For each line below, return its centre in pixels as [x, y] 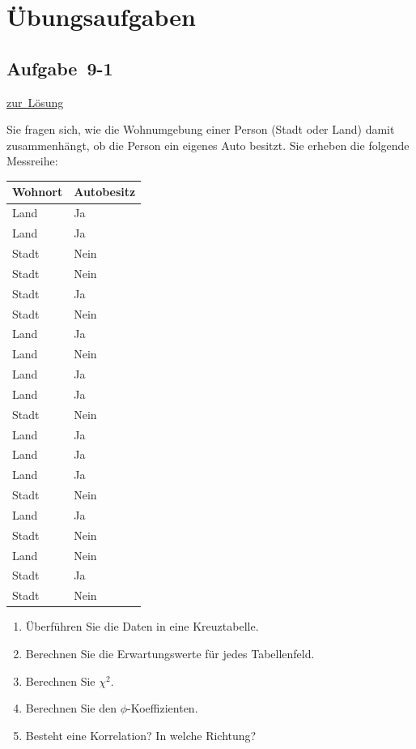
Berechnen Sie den [71, 708]
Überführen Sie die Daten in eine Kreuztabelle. [142, 626]
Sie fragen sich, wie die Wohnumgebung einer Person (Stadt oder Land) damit [201, 129]
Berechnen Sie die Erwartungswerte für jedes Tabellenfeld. [170, 654]
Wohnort [38, 192]
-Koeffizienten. [163, 708]
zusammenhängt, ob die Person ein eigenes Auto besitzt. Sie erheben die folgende [208, 145]
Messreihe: [32, 161]
